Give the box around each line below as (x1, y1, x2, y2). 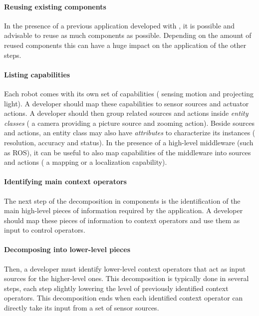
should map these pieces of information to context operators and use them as (4, 215, 240, 225)
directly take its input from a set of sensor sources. (4, 303, 159, 313)
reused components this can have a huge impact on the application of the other (4, 39, 247, 50)
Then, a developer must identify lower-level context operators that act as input (4, 263, 246, 274)
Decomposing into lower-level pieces (4, 244, 131, 255)
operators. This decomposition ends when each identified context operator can (4, 293, 243, 303)
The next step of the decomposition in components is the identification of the (4, 195, 241, 206)
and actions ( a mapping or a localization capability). (4, 157, 167, 167)
